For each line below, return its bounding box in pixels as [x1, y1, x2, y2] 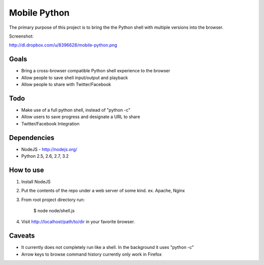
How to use [9, 166, 44, 174]
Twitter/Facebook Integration [21, 121, 80, 126]
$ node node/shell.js [33, 208, 75, 214]
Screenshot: [9, 33, 34, 39]
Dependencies [9, 133, 55, 142]
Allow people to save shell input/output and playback [21, 75, 128, 81]
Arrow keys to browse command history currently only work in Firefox [21, 251, 162, 257]
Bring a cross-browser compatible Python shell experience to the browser [21, 68, 171, 74]
